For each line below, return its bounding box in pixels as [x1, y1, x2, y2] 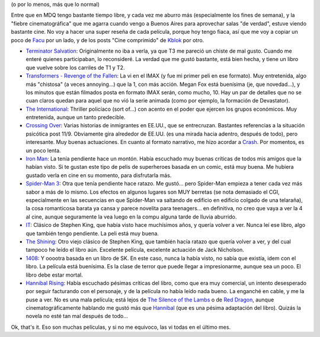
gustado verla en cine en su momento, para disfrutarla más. [25, 172, 172, 179]
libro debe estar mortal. [25, 271, 83, 278]
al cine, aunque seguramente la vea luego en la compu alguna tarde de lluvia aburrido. [25, 213, 237, 220]
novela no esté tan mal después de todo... [25, 313, 129, 320]
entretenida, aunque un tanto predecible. [25, 114, 126, 121]
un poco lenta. [25, 147, 62, 154]
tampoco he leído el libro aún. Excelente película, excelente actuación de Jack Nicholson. [25, 246, 244, 253]
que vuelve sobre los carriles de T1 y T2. [25, 64, 125, 71]
